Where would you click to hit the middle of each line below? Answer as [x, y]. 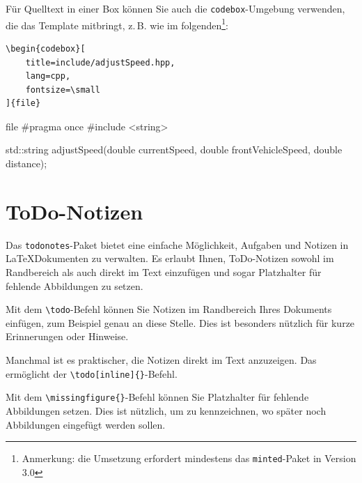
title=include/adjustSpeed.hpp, [100, 62]
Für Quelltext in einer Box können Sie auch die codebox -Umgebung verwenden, [175, 8]
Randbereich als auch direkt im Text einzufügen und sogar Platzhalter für [164, 272]
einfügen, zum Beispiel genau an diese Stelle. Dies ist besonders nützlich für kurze [180, 322]
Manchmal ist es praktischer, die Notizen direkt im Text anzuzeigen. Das [161, 360]
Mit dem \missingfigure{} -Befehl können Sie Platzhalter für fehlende [157, 397]
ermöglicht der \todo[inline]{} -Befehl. [92, 373]
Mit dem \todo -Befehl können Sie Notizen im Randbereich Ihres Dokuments [169, 309]
